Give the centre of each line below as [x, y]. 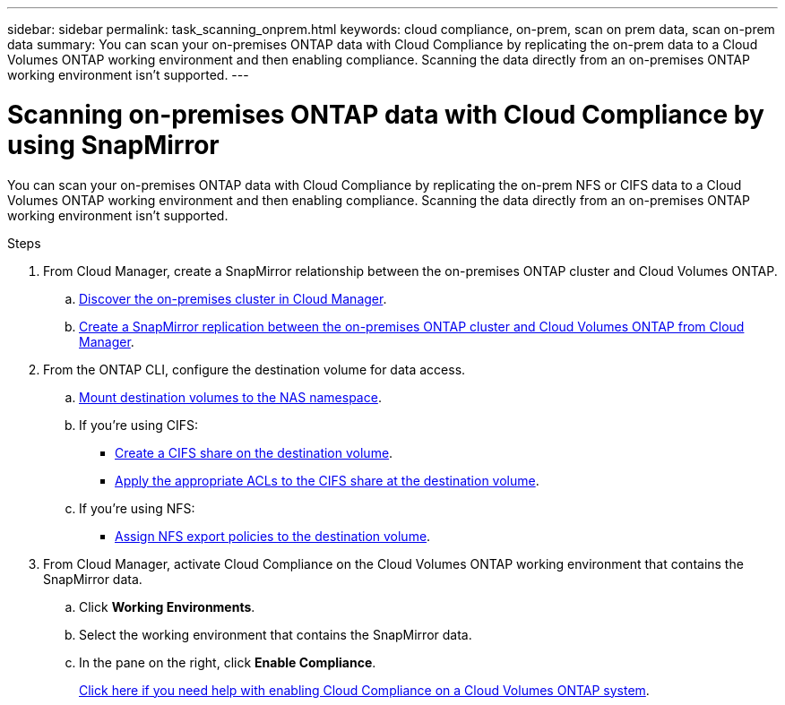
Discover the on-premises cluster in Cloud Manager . [233, 298]
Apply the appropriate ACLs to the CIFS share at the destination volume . [327, 480]
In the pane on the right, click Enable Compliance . [228, 662]
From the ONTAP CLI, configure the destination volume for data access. [254, 369]
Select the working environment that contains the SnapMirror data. [276, 634]
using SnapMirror [113, 145]
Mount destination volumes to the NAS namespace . [230, 397]
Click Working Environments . [167, 606]
